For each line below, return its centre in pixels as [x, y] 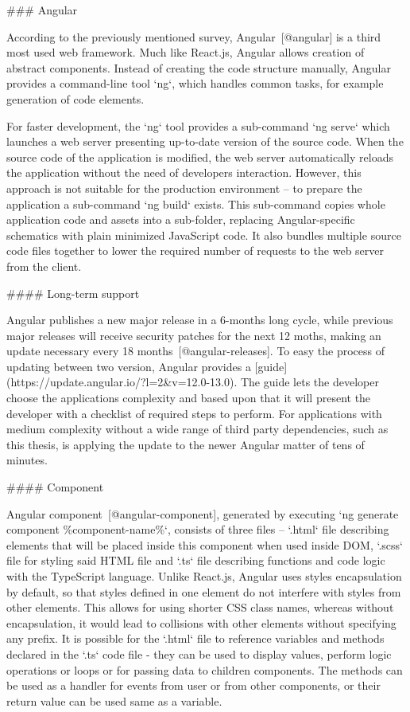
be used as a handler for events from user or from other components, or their [193, 685]
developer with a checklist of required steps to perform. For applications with [194, 413]
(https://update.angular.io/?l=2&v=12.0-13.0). [122, 382]
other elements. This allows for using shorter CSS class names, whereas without [200, 607]
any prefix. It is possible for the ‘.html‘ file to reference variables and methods [195, 638]
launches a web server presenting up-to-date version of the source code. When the [205, 141]
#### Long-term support [73, 293]
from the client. [44, 266]
